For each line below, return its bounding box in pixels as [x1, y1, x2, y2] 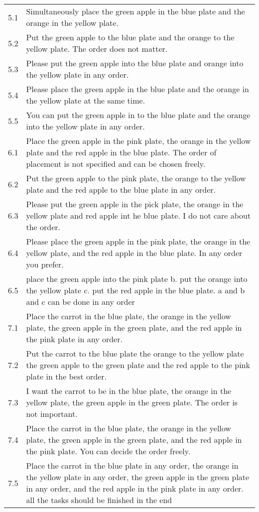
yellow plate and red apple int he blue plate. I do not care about [26, 210, 251, 221]
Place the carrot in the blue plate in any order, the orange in [26, 460, 239, 471]
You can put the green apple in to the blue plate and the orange [26, 109, 251, 121]
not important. [26, 408, 78, 419]
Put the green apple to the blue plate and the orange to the [26, 31, 235, 43]
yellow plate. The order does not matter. [26, 43, 168, 54]
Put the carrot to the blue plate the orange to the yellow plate [26, 348, 244, 359]
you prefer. [26, 258, 64, 270]
